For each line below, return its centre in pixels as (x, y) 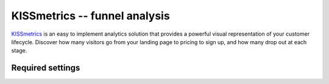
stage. (19, 51)
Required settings (46, 68)
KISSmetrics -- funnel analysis (90, 16)
